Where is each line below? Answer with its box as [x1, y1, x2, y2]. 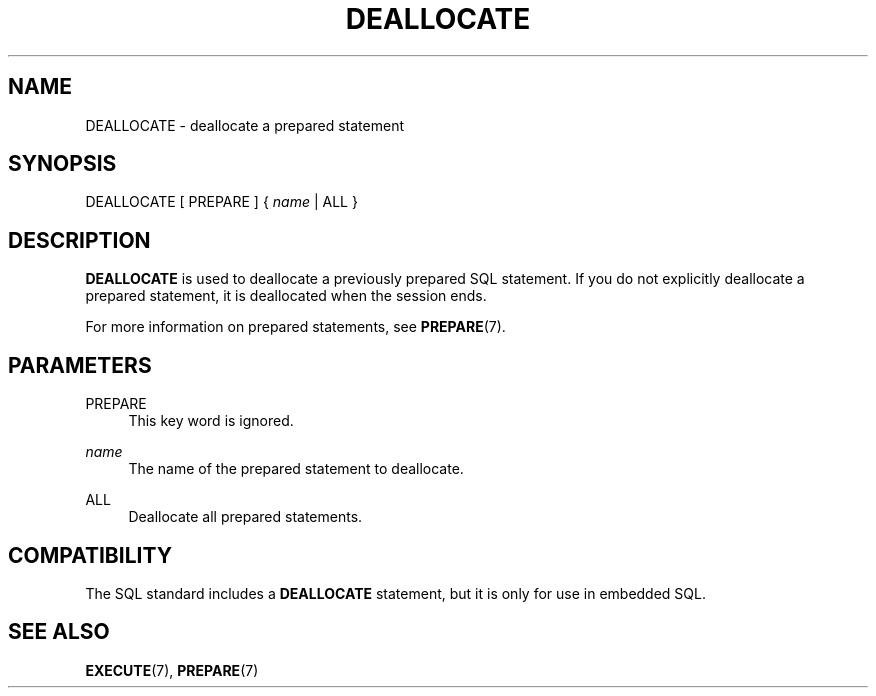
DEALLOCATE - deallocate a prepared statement [85, 116, 404, 134]
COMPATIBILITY [8, 542, 172, 568]
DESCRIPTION [8, 227, 151, 253]
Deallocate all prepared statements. [128, 508, 363, 526]
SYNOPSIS [8, 151, 117, 177]
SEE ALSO [8, 619, 110, 645]
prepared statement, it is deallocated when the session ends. [85, 287, 487, 305]
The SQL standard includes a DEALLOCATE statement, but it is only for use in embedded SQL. [85, 584, 707, 602]
